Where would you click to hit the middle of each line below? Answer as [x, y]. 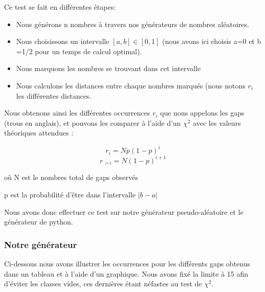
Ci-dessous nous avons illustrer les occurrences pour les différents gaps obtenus [127, 263]
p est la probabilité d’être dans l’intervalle [70, 194]
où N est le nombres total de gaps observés [71, 177]
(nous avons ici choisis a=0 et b [212, 41]
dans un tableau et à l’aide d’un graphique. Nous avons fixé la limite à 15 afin [126, 273]
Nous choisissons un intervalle [63, 41]
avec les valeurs [217, 122]
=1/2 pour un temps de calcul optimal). [79, 51]
